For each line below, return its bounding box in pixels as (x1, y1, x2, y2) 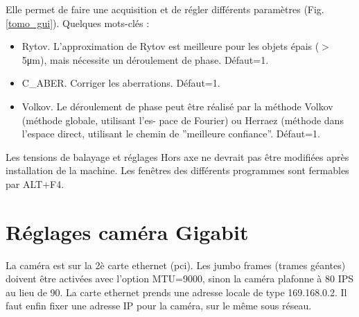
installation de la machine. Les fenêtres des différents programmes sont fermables (6, 163, 349, 178)
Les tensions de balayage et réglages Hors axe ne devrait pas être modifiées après (6, 149, 349, 164)
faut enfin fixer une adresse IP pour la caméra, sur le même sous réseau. (6, 298, 312, 313)
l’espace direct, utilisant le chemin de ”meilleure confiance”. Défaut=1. (21, 126, 320, 141)
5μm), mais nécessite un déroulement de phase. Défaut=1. (21, 52, 269, 67)
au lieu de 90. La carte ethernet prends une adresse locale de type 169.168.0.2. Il (6, 284, 347, 299)
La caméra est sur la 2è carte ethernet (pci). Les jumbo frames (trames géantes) (6, 257, 346, 272)
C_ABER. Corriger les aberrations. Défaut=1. (21, 76, 220, 90)
